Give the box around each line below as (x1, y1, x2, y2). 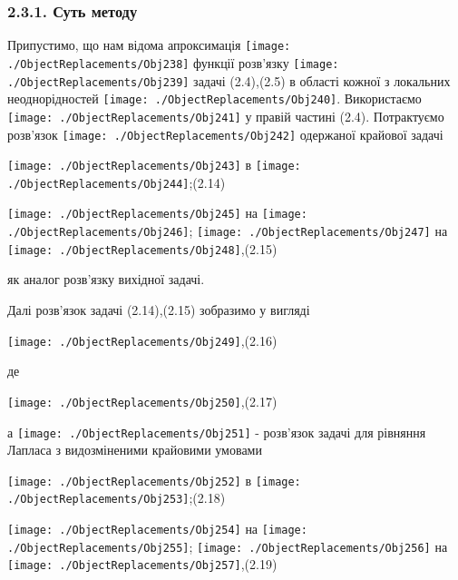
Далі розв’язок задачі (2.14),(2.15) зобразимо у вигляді (7, 300, 310, 319)
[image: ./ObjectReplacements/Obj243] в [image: (7, 155, 301, 174)
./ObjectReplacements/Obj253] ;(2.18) (7, 488, 226, 507)
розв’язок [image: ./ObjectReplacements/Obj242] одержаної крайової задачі (7, 124, 443, 143)
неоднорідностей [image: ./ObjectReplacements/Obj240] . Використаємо (7, 89, 422, 108)
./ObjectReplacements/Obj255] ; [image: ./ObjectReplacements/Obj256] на (7, 536, 448, 555)
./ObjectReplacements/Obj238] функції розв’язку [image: (7, 53, 339, 72)
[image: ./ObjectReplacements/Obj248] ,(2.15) (7, 239, 278, 258)
